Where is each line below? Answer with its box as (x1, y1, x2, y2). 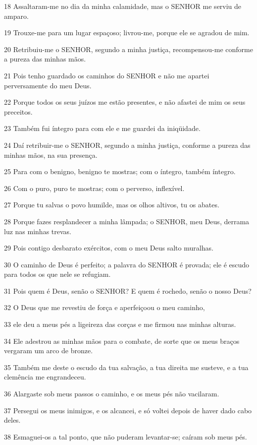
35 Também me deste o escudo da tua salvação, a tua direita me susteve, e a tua (4, 362, 249, 372)
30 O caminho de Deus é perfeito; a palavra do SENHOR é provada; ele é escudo (4, 259, 250, 269)
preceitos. (4, 106, 33, 117)
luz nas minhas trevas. (4, 226, 71, 236)
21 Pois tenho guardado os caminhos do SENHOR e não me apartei (4, 70, 209, 80)
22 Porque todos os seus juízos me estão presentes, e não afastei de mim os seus (4, 97, 246, 107)
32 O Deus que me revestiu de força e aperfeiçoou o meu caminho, (4, 302, 205, 313)
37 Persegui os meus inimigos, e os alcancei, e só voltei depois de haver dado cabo (4, 405, 252, 415)
